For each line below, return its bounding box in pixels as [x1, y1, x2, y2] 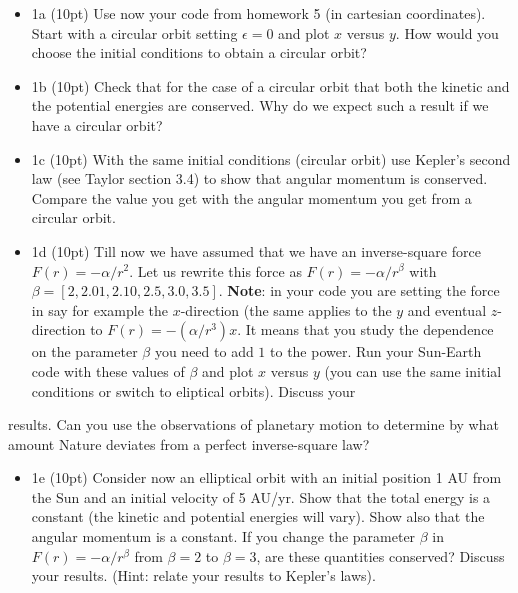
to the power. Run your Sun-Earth [270, 341, 482, 362]
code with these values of [31, 360, 185, 381]
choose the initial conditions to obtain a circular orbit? [31, 42, 367, 63]
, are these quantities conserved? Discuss [256, 545, 505, 566]
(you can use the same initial [324, 360, 502, 381]
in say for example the [31, 299, 169, 320]
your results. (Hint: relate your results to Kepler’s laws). [31, 565, 376, 586]
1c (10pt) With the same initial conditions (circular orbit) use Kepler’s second [31, 148, 511, 169]
